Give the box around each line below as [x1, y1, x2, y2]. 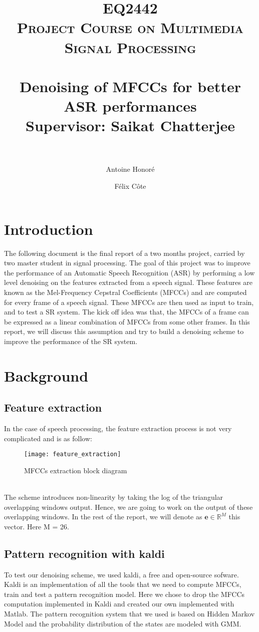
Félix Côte [114, 181, 146, 191]
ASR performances [64, 96, 197, 116]
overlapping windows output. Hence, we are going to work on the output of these [4, 501, 253, 512]
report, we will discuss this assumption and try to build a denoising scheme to [4, 326, 244, 337]
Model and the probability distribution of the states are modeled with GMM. [4, 618, 241, 628]
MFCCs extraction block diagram [24, 465, 127, 475]
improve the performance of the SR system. [4, 336, 138, 346]
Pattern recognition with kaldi [4, 545, 165, 561]
